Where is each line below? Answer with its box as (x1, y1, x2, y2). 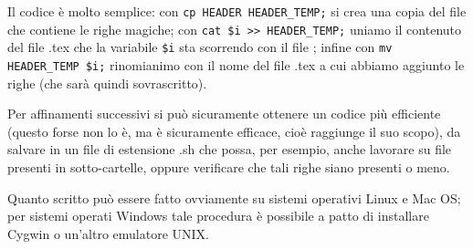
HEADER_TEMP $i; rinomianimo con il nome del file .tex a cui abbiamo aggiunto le (7, 55, 465, 74)
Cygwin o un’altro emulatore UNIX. (7, 223, 209, 243)
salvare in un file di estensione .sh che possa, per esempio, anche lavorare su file (7, 140, 452, 159)
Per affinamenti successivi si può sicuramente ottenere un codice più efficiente (7, 104, 441, 123)
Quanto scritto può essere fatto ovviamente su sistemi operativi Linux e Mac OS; (7, 188, 461, 207)
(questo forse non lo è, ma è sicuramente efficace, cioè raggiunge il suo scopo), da (7, 121, 461, 140)
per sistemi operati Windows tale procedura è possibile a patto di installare (7, 206, 429, 225)
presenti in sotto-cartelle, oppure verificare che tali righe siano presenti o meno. (7, 158, 450, 176)
